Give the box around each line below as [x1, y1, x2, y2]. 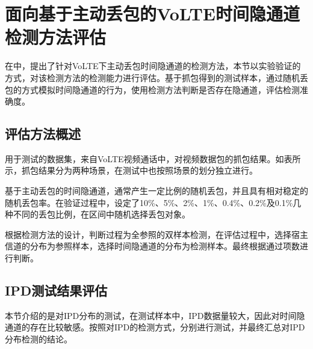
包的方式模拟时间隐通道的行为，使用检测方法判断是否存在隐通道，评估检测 [5, 83, 300, 96]
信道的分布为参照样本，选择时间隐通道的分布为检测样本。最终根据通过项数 [5, 240, 300, 252]
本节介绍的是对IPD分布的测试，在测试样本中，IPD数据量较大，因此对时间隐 [5, 309, 305, 321]
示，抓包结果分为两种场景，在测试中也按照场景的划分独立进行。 [5, 164, 258, 177]
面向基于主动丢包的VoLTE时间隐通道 [5, 1, 300, 26]
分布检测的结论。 [5, 333, 72, 345]
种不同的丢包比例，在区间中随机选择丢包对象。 [5, 208, 190, 220]
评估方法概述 [5, 124, 81, 143]
